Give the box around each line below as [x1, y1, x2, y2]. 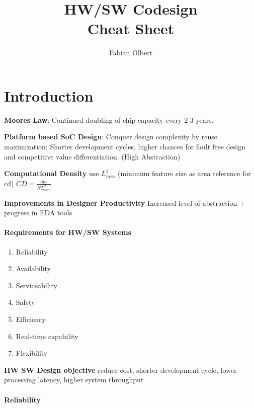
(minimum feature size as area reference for [117, 168, 251, 179]
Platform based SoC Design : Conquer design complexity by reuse [4, 131, 217, 142]
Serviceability [16, 280, 57, 290]
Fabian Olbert [109, 47, 153, 58]
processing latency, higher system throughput [4, 374, 144, 385]
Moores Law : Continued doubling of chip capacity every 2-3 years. [4, 114, 214, 125]
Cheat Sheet [87, 18, 175, 39]
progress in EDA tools [4, 207, 72, 218]
